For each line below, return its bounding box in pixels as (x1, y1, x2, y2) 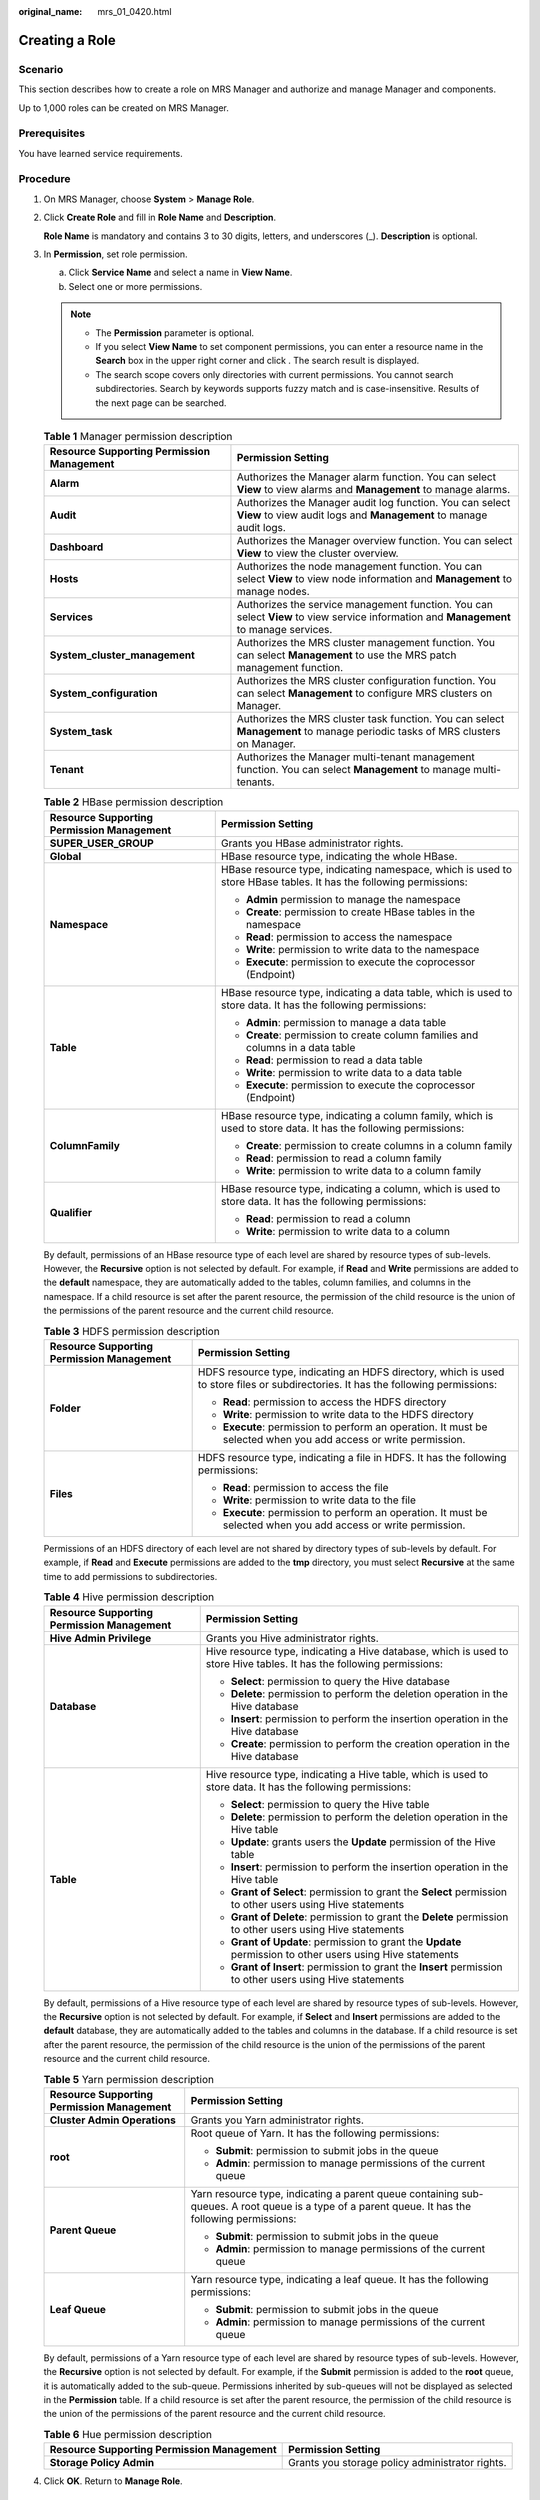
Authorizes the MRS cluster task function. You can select (236, 712, 505, 726)
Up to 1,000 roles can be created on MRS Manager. (18, 101, 230, 114)
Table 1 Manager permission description (43, 430, 233, 444)
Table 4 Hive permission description (43, 1590, 215, 1604)
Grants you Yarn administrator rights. (190, 2113, 365, 2127)
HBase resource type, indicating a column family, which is (220, 1108, 494, 1122)
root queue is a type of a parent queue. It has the (240, 2199, 472, 2213)
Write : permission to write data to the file (222, 1493, 417, 1507)
